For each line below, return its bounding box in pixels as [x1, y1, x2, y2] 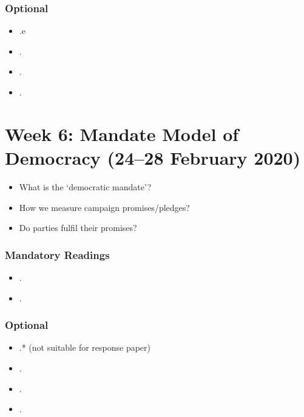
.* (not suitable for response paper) [19, 341, 150, 354]
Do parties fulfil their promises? [19, 221, 137, 234]
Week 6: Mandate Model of [5, 121, 239, 146]
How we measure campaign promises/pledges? [19, 201, 190, 213]
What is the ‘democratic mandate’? [19, 180, 152, 193]
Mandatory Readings [5, 247, 110, 262]
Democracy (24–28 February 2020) [5, 145, 301, 170]
